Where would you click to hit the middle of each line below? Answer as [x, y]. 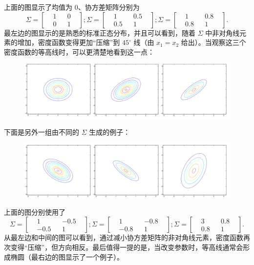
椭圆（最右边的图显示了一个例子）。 [67, 256]
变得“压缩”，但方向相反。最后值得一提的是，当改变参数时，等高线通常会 [127, 247]
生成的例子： [110, 132]
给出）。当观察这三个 [213, 42]
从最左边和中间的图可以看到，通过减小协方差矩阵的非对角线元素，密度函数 [124, 237]
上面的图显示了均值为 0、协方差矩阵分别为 [72, 7]
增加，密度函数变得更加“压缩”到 [69, 42]
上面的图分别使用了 [35, 212]
